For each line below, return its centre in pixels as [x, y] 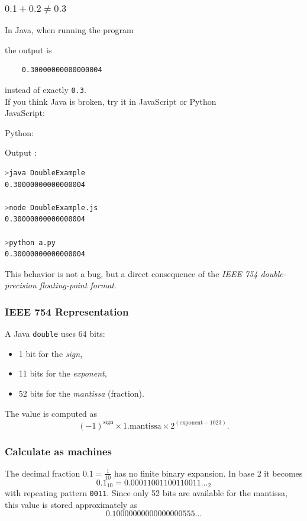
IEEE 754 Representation [67, 311]
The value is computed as [51, 413]
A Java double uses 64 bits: [55, 334]
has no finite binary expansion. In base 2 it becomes [208, 473]
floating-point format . [78, 285]
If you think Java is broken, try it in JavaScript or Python [111, 101]
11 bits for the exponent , [63, 373]
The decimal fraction [43, 473]
